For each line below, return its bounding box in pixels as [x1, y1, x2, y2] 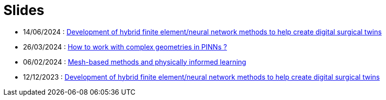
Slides [3, 2, 45, 18]
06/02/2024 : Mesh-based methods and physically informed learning [23, 57, 247, 66]
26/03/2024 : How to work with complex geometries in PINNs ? [23, 42, 227, 51]
